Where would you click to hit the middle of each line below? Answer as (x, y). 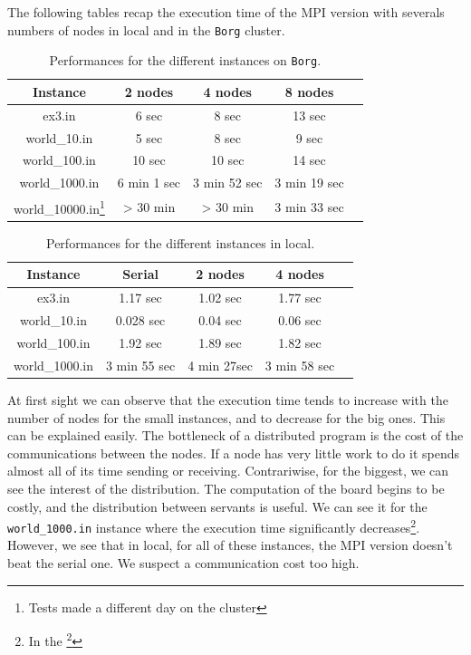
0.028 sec (140, 320)
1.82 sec (300, 342)
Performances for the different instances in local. (181, 242)
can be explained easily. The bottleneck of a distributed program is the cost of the (235, 435)
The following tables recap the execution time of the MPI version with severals (226, 12)
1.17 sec (140, 298)
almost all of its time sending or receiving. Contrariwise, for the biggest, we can (228, 471)
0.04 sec (220, 320)
